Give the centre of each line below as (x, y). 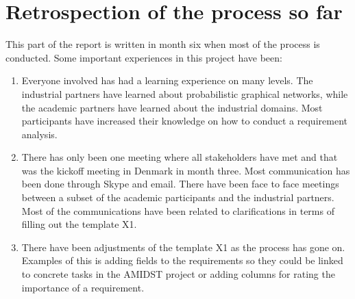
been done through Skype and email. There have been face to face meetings (180, 184)
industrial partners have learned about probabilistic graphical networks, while (185, 93)
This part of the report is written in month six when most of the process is (163, 44)
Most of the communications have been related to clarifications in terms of (178, 210)
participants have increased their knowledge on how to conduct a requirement (184, 121)
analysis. (39, 134)
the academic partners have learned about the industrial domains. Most (172, 107)
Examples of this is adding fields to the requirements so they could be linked (182, 260)
